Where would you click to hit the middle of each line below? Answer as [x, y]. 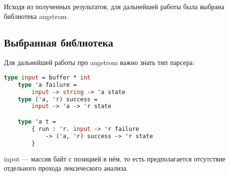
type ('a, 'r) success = [58, 99]
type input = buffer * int [47, 77]
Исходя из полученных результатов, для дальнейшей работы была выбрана [114, 6]
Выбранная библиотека [59, 42]
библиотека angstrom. [36, 16]
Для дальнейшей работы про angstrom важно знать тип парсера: [99, 62]
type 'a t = [37, 122]
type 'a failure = [47, 85]
